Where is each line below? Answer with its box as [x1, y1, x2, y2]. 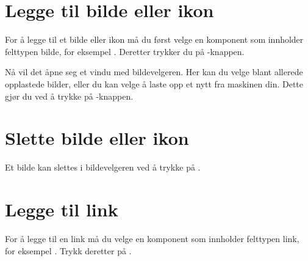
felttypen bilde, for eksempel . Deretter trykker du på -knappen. [5, 45, 245, 57]
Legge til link [5, 197, 118, 221]
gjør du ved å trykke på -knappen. [5, 89, 134, 102]
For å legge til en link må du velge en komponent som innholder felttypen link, [5, 232, 299, 244]
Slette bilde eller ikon [5, 125, 189, 150]
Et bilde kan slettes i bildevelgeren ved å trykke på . [5, 161, 201, 174]
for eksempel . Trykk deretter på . [5, 244, 132, 257]
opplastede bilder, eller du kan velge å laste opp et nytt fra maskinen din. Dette [5, 77, 303, 90]
